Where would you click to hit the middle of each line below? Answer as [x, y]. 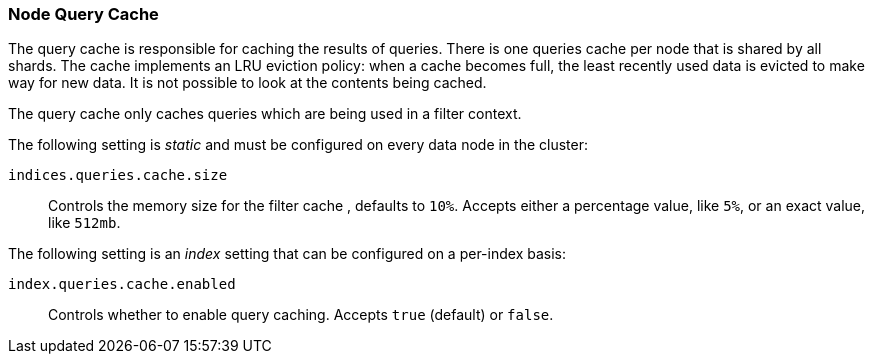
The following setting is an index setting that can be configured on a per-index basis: [287, 254]
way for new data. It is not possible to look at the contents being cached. [247, 83]
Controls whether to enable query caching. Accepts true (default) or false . [301, 315]
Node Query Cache [83, 14]
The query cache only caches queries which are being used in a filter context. [265, 114]
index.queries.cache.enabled [122, 284]
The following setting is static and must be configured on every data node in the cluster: [298, 145]
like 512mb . [84, 223]
